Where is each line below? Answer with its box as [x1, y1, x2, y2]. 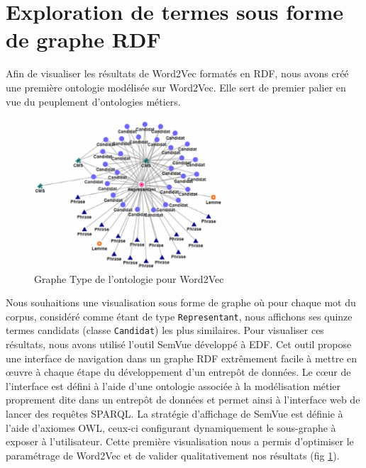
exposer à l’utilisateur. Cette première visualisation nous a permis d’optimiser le [6, 434, 354, 449]
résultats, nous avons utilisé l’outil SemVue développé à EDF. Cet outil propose [6, 337, 352, 352]
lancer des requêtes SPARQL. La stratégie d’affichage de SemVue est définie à [6, 406, 343, 421]
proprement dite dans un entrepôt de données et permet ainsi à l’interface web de [6, 392, 360, 407]
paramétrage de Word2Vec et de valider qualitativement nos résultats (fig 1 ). [6, 447, 340, 462]
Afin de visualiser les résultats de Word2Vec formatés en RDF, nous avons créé [6, 66, 349, 81]
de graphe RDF [6, 25, 161, 54]
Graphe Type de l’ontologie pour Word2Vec [34, 271, 224, 286]
